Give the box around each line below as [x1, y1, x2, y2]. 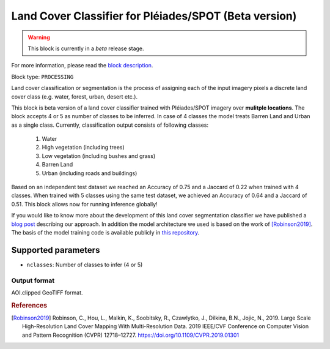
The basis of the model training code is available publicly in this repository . [11, 228, 200, 236]
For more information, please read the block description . [11, 62, 153, 69]
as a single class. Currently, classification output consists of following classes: [11, 121, 209, 129]
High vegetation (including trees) [42, 144, 125, 151]
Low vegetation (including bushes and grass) [42, 152, 156, 159]
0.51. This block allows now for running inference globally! [11, 200, 158, 208]
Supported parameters [11, 245, 100, 255]
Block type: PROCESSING [11, 73, 74, 80]
